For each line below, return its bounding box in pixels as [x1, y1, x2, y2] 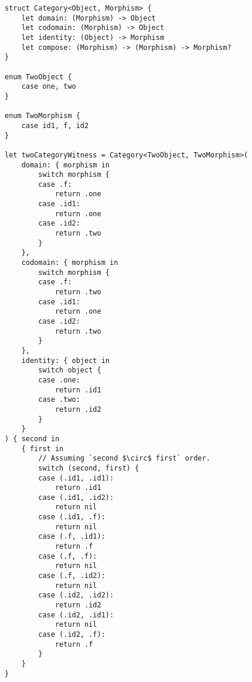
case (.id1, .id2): [38, 493, 114, 502]
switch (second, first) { [38, 463, 139, 472]
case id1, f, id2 [21, 121, 89, 130]
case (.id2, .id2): [38, 591, 114, 600]
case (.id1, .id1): [38, 473, 114, 482]
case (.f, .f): [38, 552, 97, 560]
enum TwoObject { [5, 72, 72, 81]
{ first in [21, 444, 64, 453]
